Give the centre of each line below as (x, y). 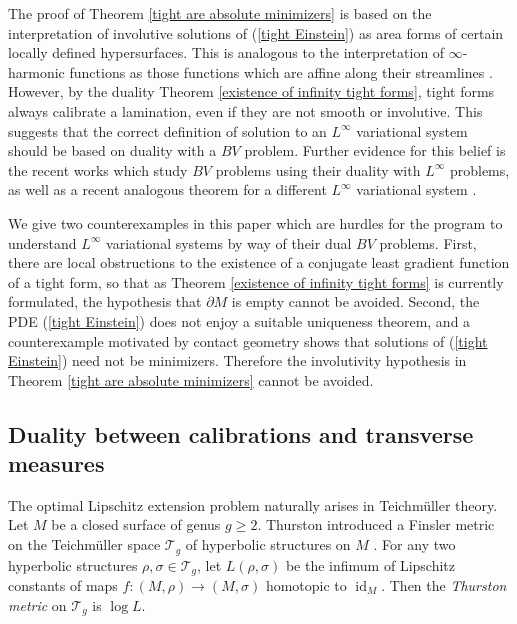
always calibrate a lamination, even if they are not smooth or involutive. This (245, 110)
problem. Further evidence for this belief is (375, 150)
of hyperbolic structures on (268, 544)
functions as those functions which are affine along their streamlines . (281, 71)
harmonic (36, 71)
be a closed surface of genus (136, 524)
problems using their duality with (318, 169)
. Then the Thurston (444, 584)
